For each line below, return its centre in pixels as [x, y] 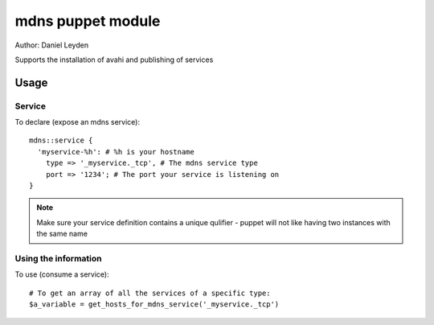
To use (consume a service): [62, 274]
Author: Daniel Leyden [51, 45]
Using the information [58, 258]
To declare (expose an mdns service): [78, 122]
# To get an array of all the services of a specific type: [150, 293]
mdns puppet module [88, 21]
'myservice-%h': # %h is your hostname [116, 152]
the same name [62, 234]
